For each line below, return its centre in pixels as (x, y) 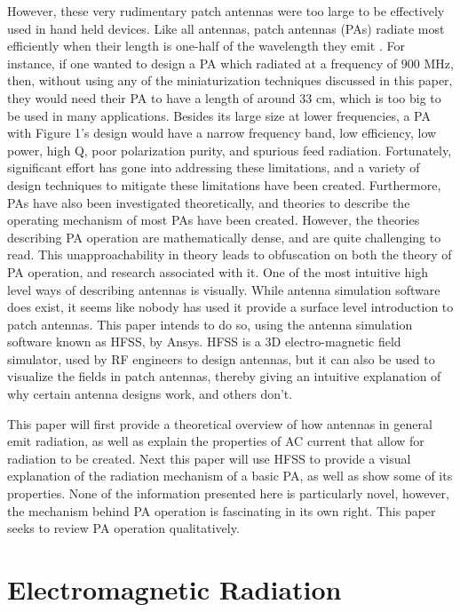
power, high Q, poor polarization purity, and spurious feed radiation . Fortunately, (230, 150)
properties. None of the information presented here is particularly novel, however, (228, 493)
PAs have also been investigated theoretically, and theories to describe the (209, 202)
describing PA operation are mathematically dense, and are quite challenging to (224, 237)
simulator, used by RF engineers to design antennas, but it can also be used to (221, 358)
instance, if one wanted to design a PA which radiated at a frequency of (202, 63)
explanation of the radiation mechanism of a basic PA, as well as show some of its (230, 476)
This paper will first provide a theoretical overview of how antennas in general (220, 423)
